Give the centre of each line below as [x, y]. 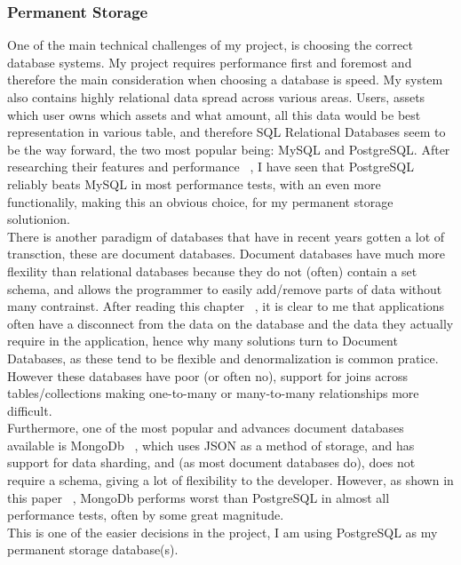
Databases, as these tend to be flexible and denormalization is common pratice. [223, 358]
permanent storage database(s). [93, 549]
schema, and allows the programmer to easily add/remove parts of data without [225, 288]
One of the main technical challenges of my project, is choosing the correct [210, 45]
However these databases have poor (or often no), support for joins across [208, 375]
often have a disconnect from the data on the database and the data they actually [230, 323]
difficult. [30, 410]
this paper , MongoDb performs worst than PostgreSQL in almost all [199, 497]
